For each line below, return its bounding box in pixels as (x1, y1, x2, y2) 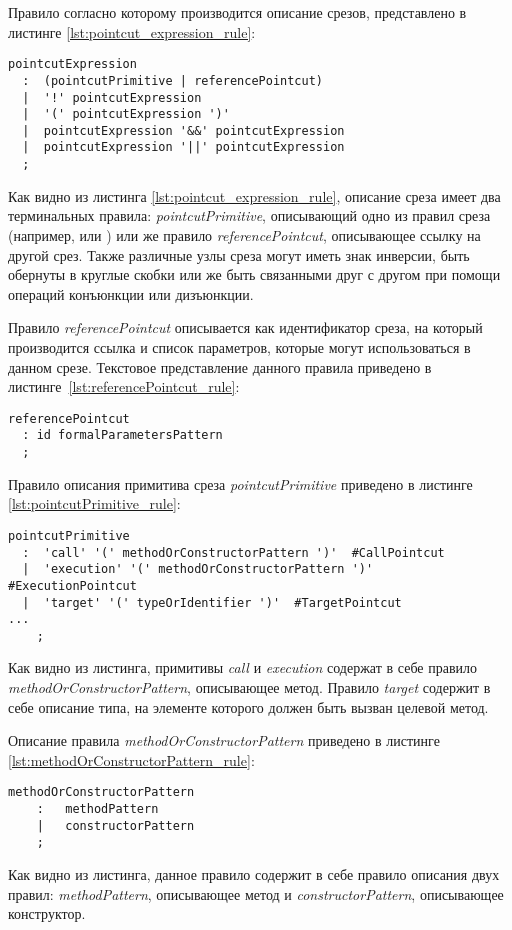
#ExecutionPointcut (8, 578, 137, 593)
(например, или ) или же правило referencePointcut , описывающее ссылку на (8, 224, 481, 245)
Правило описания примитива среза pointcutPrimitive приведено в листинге (8, 473, 473, 494)
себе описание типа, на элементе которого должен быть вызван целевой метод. (8, 696, 489, 717)
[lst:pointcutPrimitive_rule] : (8, 493, 181, 514)
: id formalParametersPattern (22, 428, 223, 443)
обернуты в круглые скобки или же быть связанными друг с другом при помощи (8, 264, 501, 285)
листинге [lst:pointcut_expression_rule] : (8, 21, 256, 42)
